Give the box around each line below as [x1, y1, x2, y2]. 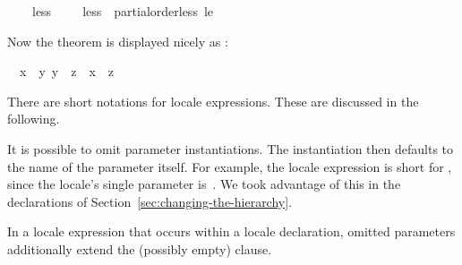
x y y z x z [19, 62, 114, 81]
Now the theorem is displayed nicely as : [7, 31, 228, 50]
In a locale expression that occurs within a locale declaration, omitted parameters [7, 222, 456, 241]
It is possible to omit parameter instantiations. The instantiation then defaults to [7, 139, 454, 158]
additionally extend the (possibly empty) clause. [7, 239, 272, 258]
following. [7, 109, 60, 128]
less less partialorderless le [31, 2, 214, 20]
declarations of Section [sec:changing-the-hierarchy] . [7, 192, 293, 210]
